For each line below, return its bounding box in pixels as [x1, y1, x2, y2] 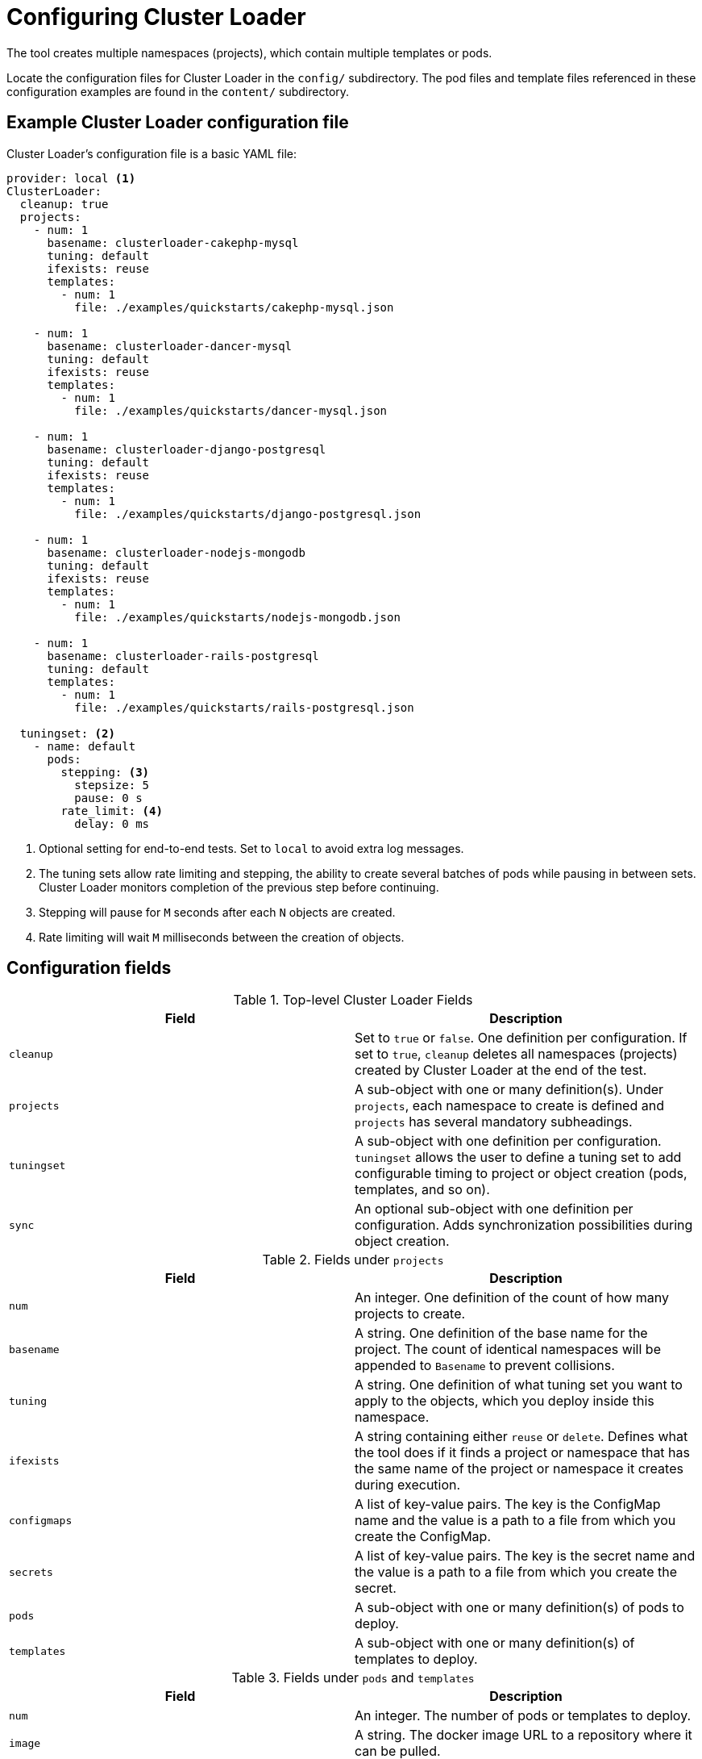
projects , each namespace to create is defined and [355, 1097, 664, 1114]
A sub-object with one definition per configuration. [355, 1133, 662, 1150]
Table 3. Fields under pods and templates [231, 1669, 475, 1686]
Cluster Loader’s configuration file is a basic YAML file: [6, 146, 297, 161]
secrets [9, 1565, 53, 1578]
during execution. [355, 1477, 461, 1494]
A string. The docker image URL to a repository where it [355, 1727, 692, 1744]
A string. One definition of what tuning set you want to [355, 1377, 683, 1393]
